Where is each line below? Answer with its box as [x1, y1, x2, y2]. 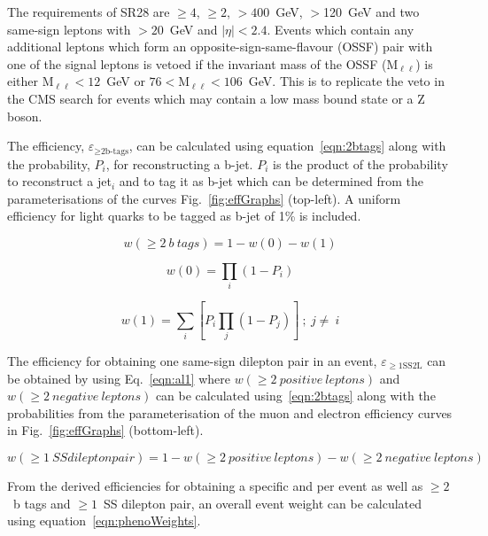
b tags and [12, 493, 71, 512]
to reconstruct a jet [7, 172, 112, 190]
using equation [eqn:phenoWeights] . [7, 511, 201, 530]
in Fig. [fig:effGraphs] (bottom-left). [7, 421, 204, 439]
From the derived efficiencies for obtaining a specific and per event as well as [7, 476, 423, 494]
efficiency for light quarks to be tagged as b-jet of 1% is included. [7, 206, 361, 225]
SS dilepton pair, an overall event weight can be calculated [103, 493, 422, 512]
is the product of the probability [273, 154, 448, 173]
